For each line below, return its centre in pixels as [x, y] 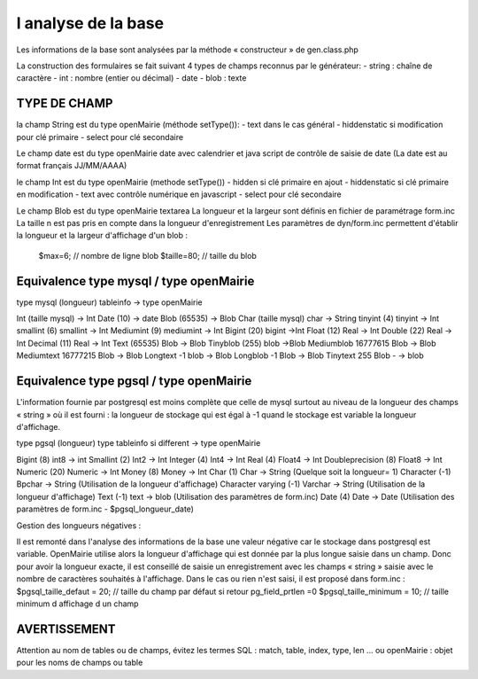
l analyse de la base [90, 23]
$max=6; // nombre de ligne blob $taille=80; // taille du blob [147, 255]
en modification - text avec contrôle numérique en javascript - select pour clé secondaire [179, 194]
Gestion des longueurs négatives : [79, 525]
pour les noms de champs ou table [80, 663]
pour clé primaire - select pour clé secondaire [100, 137]
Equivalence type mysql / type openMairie [135, 281]
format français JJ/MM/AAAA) [72, 166]
